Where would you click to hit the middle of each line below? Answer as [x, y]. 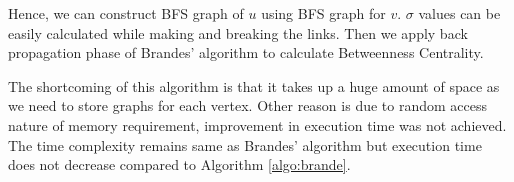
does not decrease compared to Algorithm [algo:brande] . [179, 164]
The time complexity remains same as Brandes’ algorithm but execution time [245, 144]
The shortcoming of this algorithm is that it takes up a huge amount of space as [254, 85]
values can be [459, 13]
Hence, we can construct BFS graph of [126, 13]
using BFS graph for [323, 13]
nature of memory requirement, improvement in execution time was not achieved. [257, 124]
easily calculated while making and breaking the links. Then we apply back [238, 32]
